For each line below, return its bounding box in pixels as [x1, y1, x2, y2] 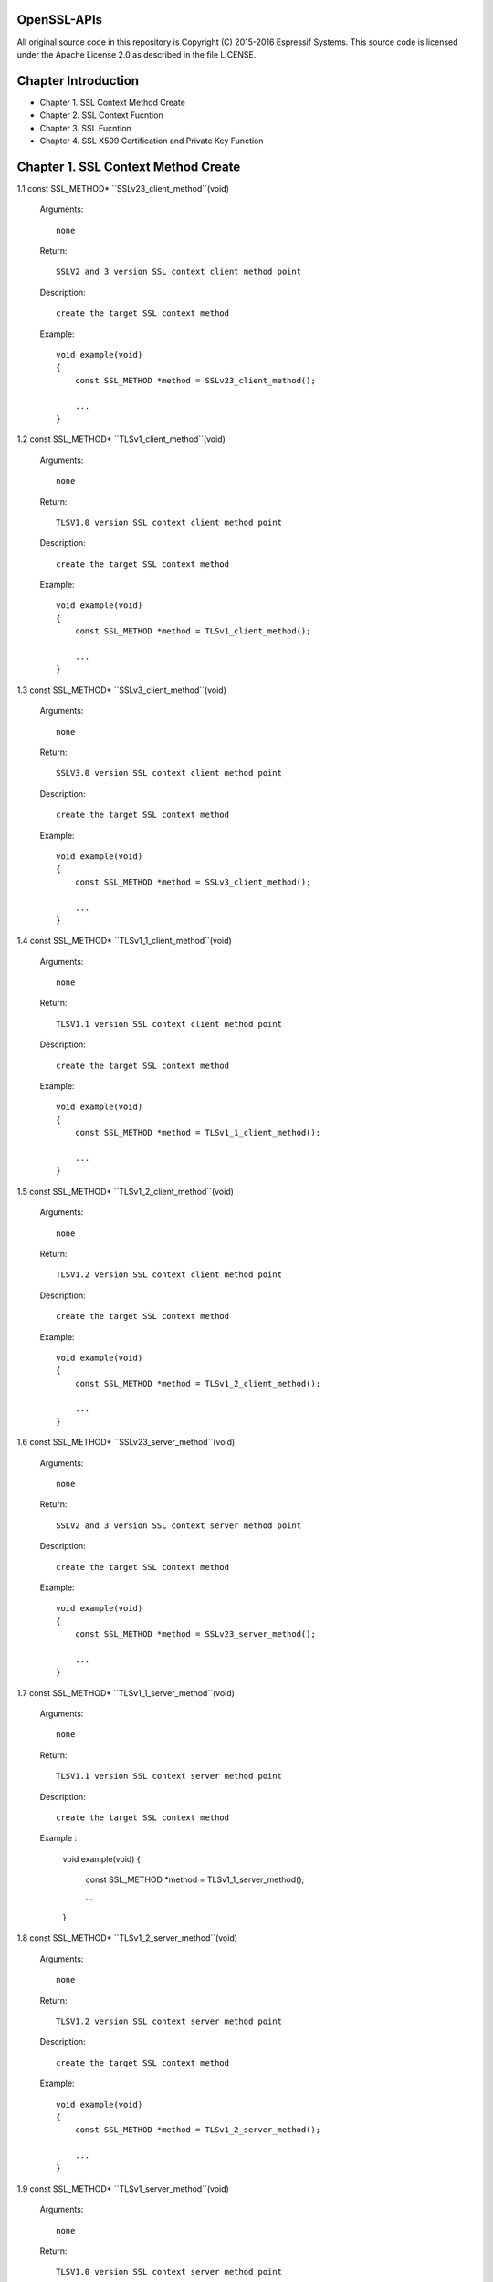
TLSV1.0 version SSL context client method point [56, 517, 283, 528]
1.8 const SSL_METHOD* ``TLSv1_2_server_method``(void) [16, 1932, 237, 1943]
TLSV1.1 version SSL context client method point [56, 1019, 283, 1029]
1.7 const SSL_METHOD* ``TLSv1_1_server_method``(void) [16, 1687, 235, 1698]
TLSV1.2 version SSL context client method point [56, 1270, 283, 1280]
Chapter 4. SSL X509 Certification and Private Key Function [39, 135, 264, 146]
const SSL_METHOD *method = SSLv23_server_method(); [74, 1629, 317, 1639]
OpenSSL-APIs [16, 12, 103, 27]
